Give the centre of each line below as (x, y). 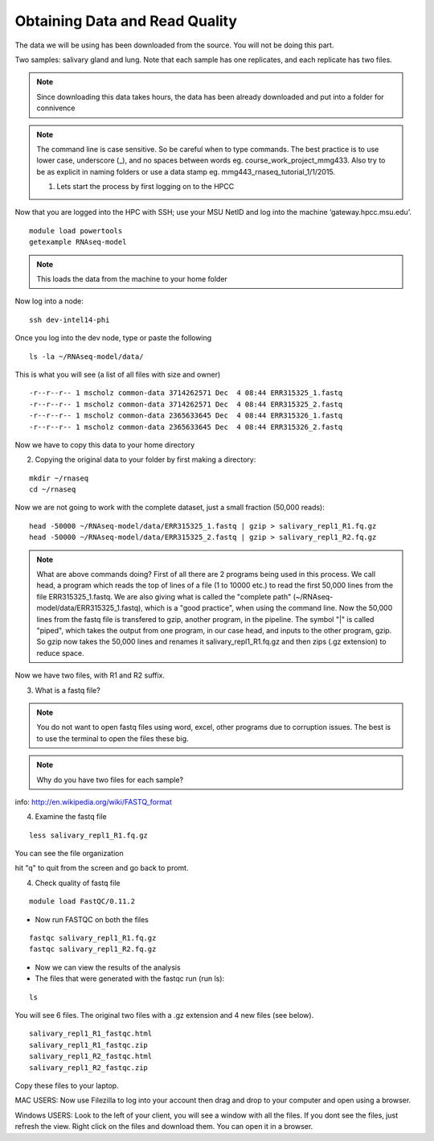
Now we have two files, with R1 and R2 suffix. (90, 675)
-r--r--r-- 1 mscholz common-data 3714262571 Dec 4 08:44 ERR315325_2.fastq (186, 404)
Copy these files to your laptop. (67, 1085)
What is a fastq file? (68, 690)
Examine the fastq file (71, 817)
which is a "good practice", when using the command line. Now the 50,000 (269, 608)
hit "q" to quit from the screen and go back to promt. (102, 868)
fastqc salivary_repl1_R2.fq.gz (93, 949)
